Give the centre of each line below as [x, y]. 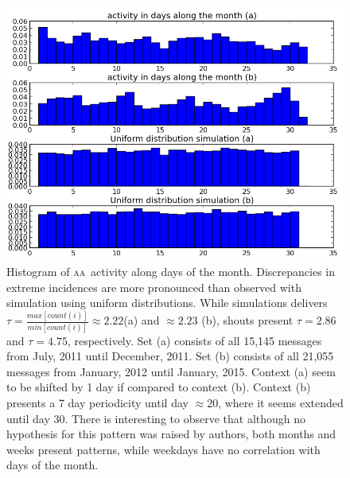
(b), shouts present [247, 320]
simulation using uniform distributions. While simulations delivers [167, 303]
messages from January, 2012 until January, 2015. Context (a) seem [171, 371]
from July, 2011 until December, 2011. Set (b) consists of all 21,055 [170, 356]
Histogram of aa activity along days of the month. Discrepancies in [171, 272]
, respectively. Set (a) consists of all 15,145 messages [194, 340]
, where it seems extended [281, 402]
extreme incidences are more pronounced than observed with [154, 287]
